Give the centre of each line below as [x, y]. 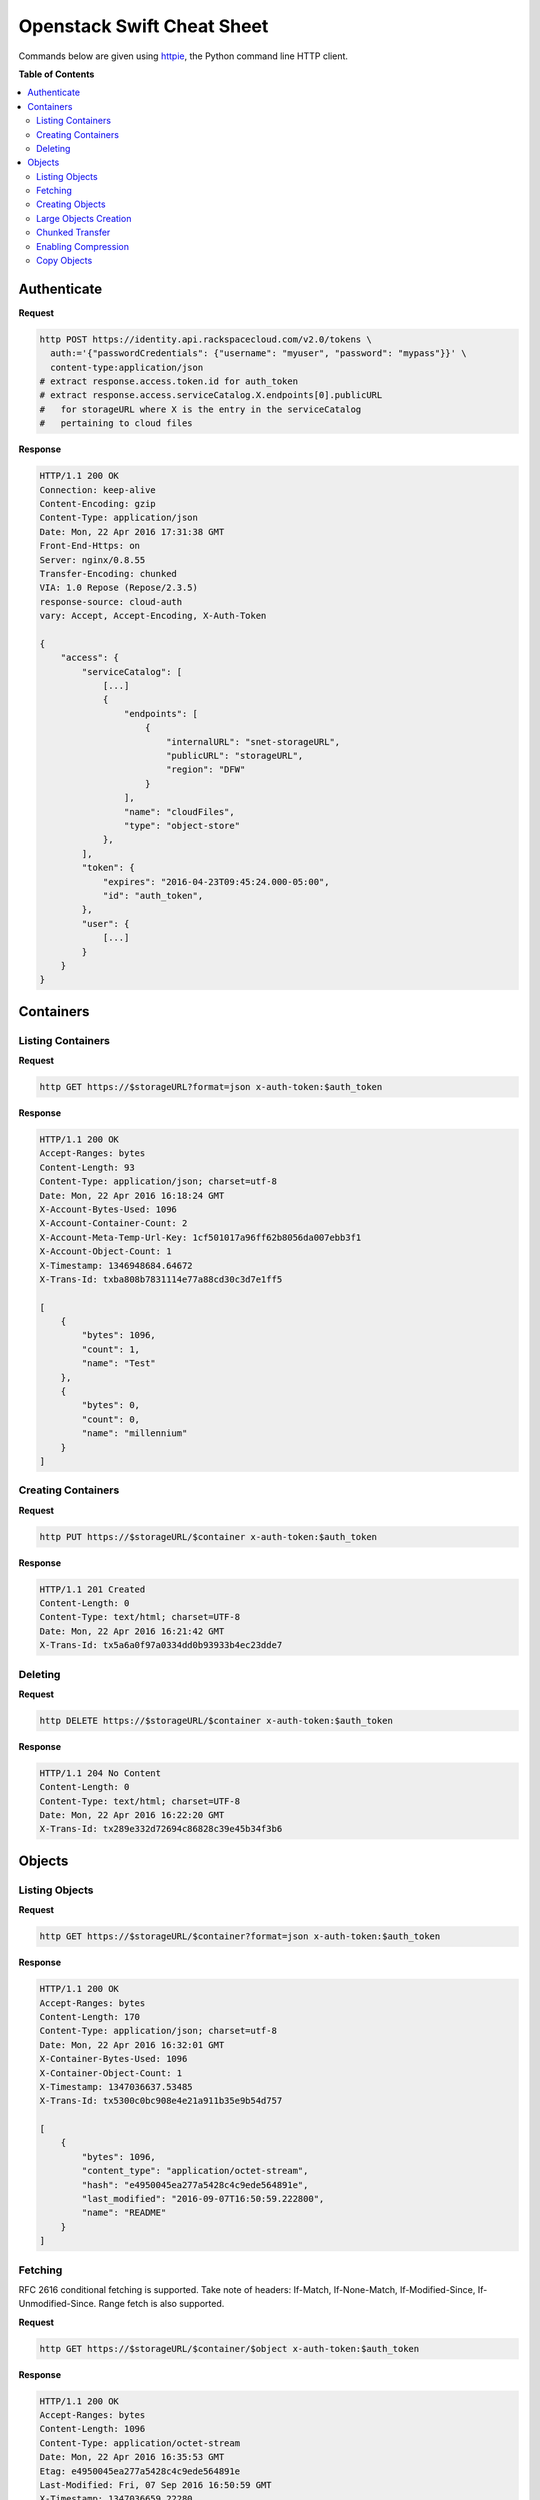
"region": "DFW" [205, 769]
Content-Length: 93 [87, 1167]
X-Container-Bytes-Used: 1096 [113, 2059]
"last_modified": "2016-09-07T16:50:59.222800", [203, 2199]
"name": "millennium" [134, 1433]
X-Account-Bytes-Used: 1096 [108, 1209]
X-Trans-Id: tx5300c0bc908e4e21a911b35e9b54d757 [161, 2101]
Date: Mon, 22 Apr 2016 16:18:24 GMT [132, 1195]
